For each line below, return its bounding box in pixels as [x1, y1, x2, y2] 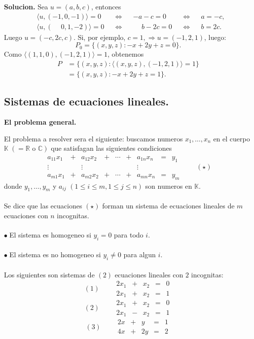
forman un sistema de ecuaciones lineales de [102, 200, 235, 210]
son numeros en [145, 180, 192, 191]
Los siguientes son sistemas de [4, 269, 95, 279]
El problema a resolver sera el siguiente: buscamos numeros [4, 133, 183, 143]
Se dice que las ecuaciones [4, 200, 82, 210]
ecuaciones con [4, 210, 48, 220]
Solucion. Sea [4, 1, 48, 11]
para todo [114, 229, 144, 239]
